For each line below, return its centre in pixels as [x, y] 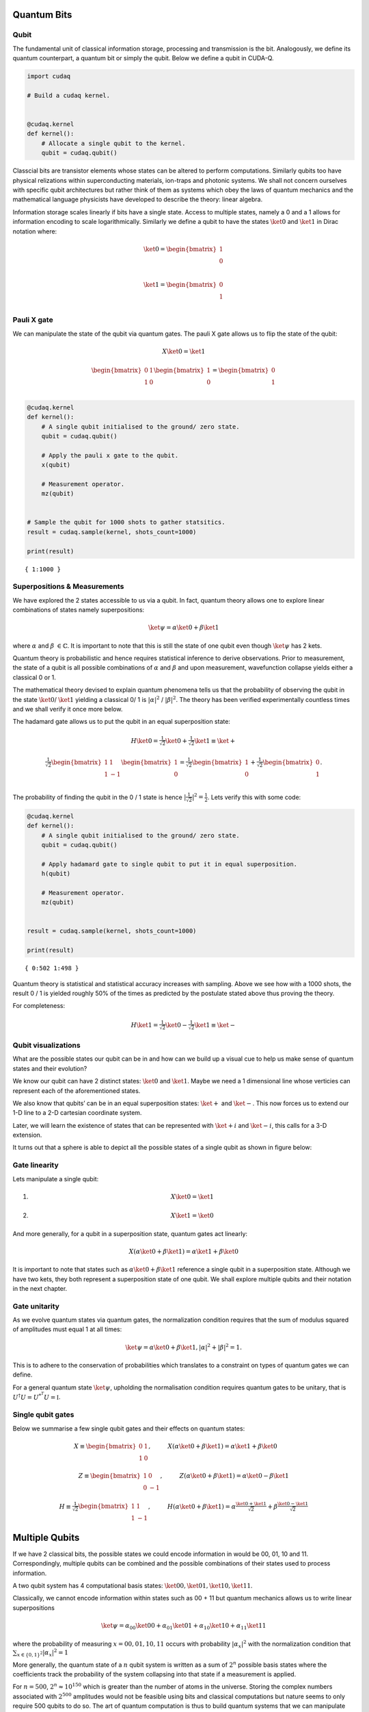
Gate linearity [36, 1166]
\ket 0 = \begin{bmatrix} [180, 249]
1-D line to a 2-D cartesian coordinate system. [77, 1113]
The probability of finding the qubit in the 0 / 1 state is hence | [99, 797]
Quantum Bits [42, 15]
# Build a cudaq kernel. [69, 95]
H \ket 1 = [145, 1025]
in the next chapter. [40, 1288]
